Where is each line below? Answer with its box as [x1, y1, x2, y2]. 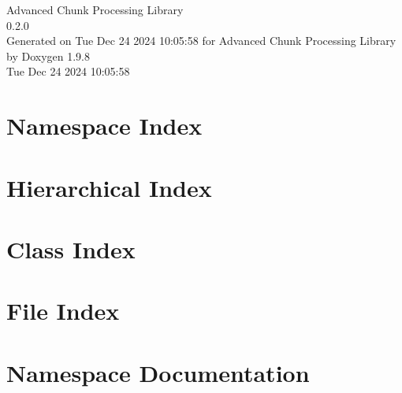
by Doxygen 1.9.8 [6, 47, 90, 64]
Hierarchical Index [6, 171, 212, 203]
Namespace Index [6, 109, 203, 142]
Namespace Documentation [6, 356, 310, 388]
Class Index [6, 232, 136, 265]
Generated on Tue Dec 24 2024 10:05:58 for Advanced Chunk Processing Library [6, 32, 396, 49]
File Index [6, 295, 120, 327]
